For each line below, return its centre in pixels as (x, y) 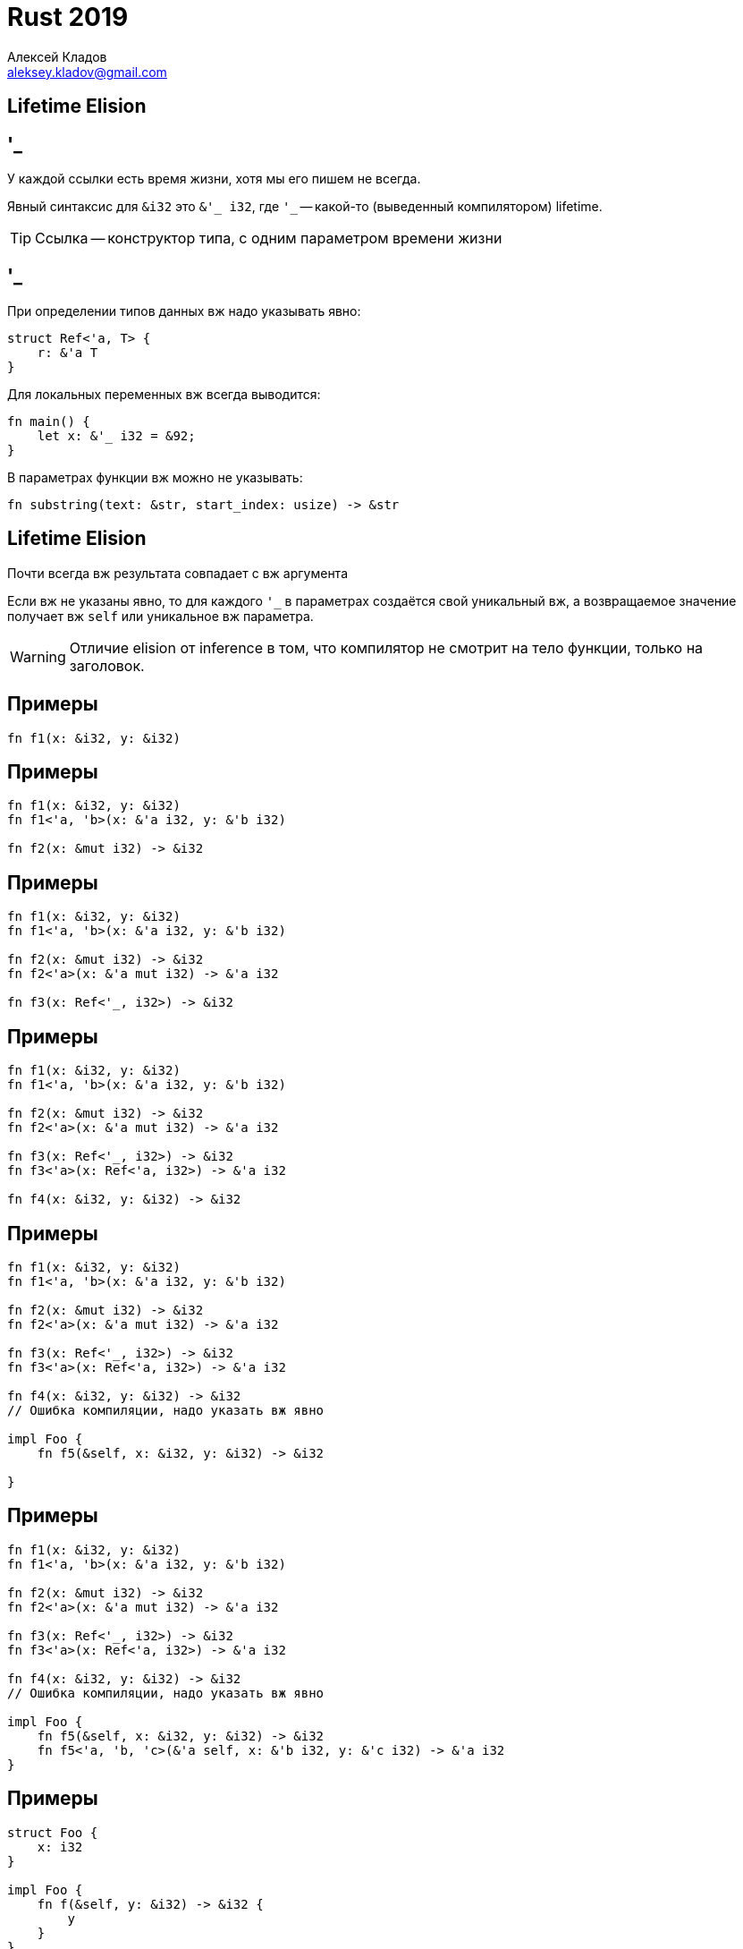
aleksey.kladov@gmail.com (87, 72)
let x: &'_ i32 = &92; (116, 435)
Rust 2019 (68, 17)
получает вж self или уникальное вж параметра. (160, 616)
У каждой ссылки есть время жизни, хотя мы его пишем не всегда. (214, 179)
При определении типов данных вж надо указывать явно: (184, 311)
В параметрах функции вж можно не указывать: (155, 477)
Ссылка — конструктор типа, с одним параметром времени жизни (269, 238)
